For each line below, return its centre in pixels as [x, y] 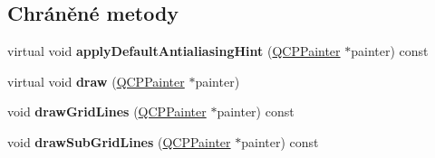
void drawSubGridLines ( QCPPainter [119, 141]
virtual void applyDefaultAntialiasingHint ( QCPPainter [174, 51]
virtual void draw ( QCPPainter [96, 81]
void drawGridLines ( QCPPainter [107, 112]
